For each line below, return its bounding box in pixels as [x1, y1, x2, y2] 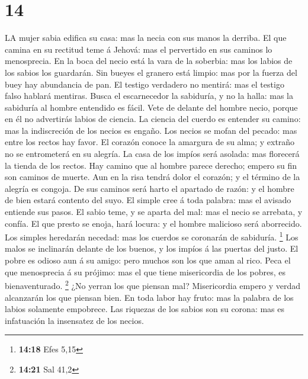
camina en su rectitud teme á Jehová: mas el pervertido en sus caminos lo [5, 43, 272, 55]
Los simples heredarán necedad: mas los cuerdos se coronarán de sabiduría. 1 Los [5, 229, 299, 243]
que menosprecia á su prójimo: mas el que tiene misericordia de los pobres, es [5, 265, 285, 278]
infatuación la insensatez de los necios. [5, 314, 144, 326]
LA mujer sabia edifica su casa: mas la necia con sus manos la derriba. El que [5, 31, 287, 44]
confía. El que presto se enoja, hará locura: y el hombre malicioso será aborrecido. [5, 217, 302, 229]
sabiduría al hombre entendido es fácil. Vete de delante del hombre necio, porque [5, 101, 298, 113]
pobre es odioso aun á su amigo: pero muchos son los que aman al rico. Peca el [5, 254, 291, 266]
